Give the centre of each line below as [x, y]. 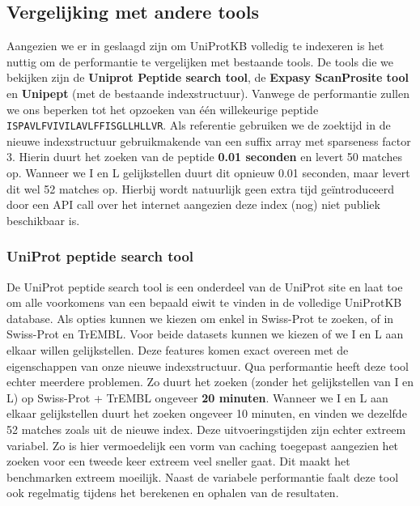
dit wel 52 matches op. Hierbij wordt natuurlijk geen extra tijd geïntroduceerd [201, 188]
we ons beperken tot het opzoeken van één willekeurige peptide [163, 109]
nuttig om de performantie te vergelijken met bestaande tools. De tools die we [200, 61]
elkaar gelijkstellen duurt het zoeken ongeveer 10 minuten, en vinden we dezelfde [207, 413]
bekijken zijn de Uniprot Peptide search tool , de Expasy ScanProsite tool [208, 77]
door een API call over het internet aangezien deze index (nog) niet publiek [193, 204]
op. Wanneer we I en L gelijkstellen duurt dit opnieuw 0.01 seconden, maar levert [208, 173]
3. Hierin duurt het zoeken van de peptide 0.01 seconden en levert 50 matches [204, 157]
